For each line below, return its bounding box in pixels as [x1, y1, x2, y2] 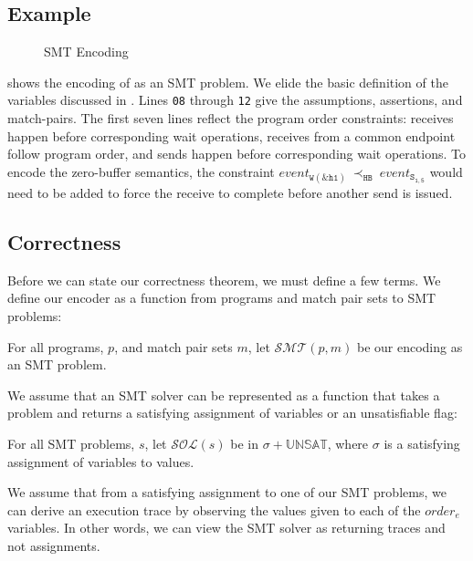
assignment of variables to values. [7, 452, 194, 471]
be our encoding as [356, 337, 463, 356]
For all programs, [7, 337, 104, 356]
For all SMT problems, [7, 433, 135, 452]
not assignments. [7, 535, 100, 555]
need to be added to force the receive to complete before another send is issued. [7, 183, 453, 203]
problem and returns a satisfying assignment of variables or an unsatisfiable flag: [7, 403, 457, 422]
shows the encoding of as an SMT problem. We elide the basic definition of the [7, 72, 448, 91]
